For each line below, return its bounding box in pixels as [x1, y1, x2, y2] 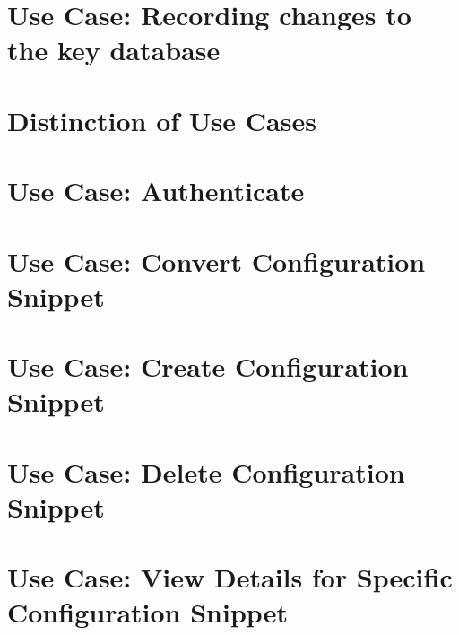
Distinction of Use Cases [7, 101, 316, 138]
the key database [7, 31, 221, 68]
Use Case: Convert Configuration [7, 242, 426, 279]
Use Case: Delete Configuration [7, 453, 405, 490]
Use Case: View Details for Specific [7, 559, 453, 596]
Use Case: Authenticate [7, 172, 305, 209]
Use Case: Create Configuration [7, 348, 409, 385]
